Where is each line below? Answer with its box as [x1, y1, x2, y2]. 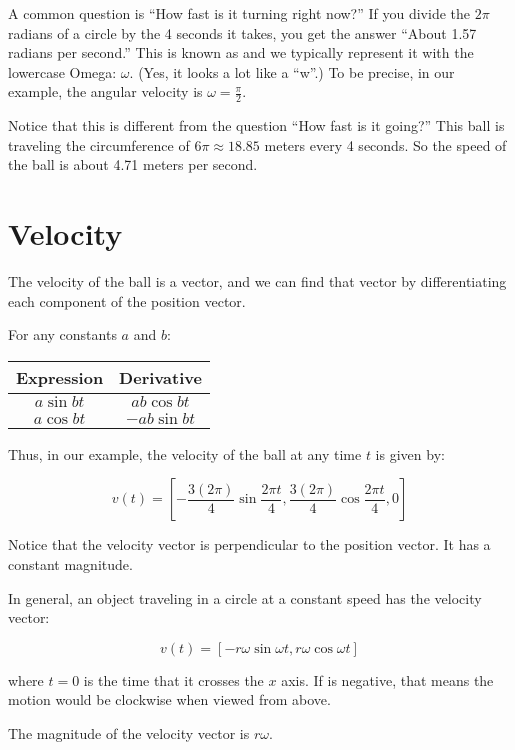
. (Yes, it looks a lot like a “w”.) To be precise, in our [129, 61, 455, 82]
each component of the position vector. [8, 290, 246, 311]
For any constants [8, 324, 117, 345]
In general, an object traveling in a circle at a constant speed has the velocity [8, 587, 482, 608]
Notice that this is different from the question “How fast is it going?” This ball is [8, 115, 505, 136]
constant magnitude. [8, 554, 133, 575]
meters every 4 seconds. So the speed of [264, 134, 507, 155]
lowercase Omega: [8, 61, 117, 82]
